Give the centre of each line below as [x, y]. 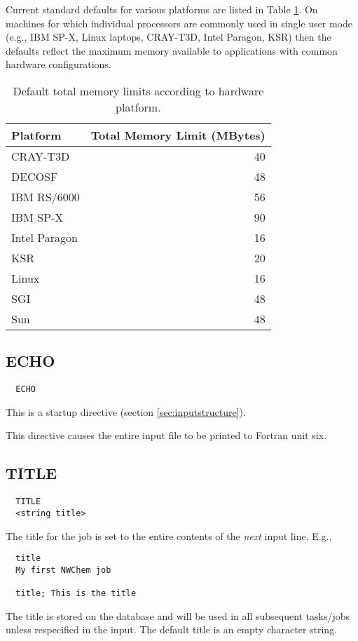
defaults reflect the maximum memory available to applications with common [172, 50]
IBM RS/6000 [46, 196]
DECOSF [35, 176]
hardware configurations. [58, 64]
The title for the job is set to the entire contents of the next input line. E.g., [169, 535]
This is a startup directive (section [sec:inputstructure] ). [126, 411]
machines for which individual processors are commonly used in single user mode [179, 23]
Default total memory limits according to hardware [138, 90]
